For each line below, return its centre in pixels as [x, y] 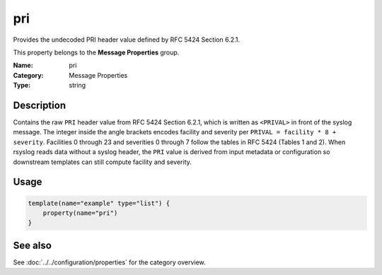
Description [40, 105]
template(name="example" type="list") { [99, 203]
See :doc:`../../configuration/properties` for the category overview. [109, 262]
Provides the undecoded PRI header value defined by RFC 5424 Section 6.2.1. [127, 40]
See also [33, 245]
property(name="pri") [80, 213]
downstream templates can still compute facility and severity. [103, 162]
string [77, 86]
